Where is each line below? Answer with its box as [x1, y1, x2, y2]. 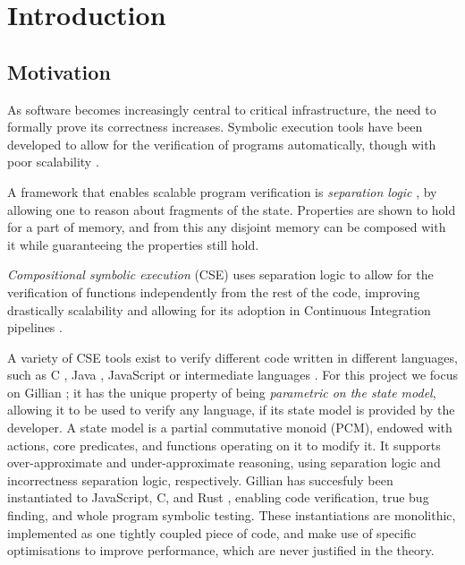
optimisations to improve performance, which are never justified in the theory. [7, 541, 435, 560]
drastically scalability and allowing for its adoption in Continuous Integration [7, 300, 431, 319]
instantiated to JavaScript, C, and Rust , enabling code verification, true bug [7, 488, 429, 507]
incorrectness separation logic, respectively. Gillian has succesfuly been [7, 470, 393, 489]
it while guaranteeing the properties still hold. [7, 235, 259, 253]
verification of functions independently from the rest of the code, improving [7, 282, 420, 301]
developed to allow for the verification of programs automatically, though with [7, 134, 436, 153]
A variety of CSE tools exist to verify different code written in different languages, [7, 347, 458, 366]
